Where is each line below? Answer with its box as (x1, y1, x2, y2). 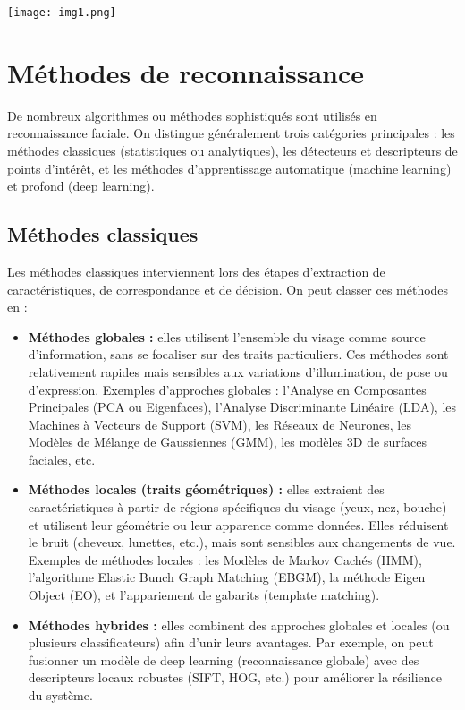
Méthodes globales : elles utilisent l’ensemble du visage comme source (28, 327, 426, 346)
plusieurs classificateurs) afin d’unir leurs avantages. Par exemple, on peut (28, 633, 434, 652)
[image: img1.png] (7, 6, 116, 19)
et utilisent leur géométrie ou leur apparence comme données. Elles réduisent (28, 515, 449, 534)
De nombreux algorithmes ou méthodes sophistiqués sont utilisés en (7, 106, 377, 124)
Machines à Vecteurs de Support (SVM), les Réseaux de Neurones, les (28, 415, 411, 433)
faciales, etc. (28, 449, 96, 468)
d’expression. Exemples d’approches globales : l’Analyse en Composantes (28, 380, 427, 398)
